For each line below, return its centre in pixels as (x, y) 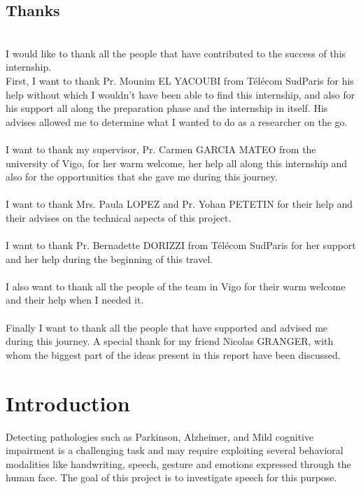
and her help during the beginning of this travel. (109, 258)
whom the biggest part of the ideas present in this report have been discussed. (173, 354)
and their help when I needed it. (75, 300)
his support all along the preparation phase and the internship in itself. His (167, 108)
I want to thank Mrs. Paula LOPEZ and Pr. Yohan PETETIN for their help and (179, 204)
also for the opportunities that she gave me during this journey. (142, 177)
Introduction (68, 403)
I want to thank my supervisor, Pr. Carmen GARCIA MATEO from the (161, 149)
